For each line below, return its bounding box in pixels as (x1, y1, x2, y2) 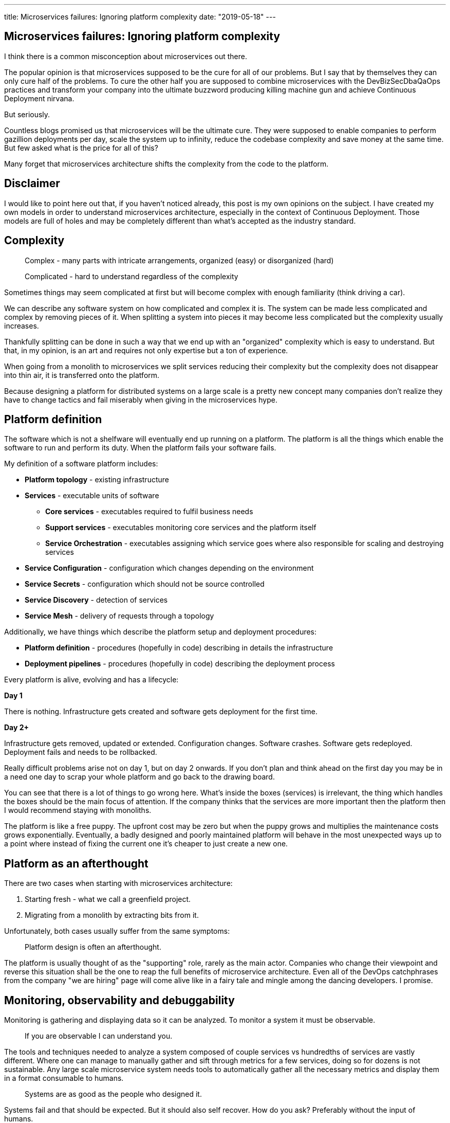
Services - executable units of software (25, 491, 159, 500)
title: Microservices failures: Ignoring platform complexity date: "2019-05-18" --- (4, 12, 276, 21)
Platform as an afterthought (4, 857, 148, 870)
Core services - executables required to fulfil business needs (45, 507, 253, 516)
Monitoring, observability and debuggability (4, 993, 235, 1007)
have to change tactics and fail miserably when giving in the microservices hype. (4, 395, 277, 404)
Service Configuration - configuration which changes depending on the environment (25, 564, 314, 573)
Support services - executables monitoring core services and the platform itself (45, 523, 316, 532)
